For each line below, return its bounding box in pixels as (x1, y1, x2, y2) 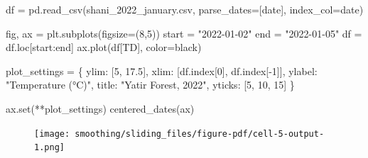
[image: (34, 128, 70, 139)
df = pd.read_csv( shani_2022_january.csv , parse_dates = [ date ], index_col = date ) (6, 2, 364, 16)
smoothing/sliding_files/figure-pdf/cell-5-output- (75, 128, 325, 139)
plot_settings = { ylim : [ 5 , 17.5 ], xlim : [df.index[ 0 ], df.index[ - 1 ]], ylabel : (6, 63, 318, 78)
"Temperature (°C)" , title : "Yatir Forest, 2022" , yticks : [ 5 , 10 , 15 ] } (6, 77, 295, 92)
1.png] (34, 142, 65, 153)
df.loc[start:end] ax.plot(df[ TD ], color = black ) (6, 40, 202, 55)
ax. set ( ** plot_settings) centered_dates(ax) (6, 101, 195, 115)
